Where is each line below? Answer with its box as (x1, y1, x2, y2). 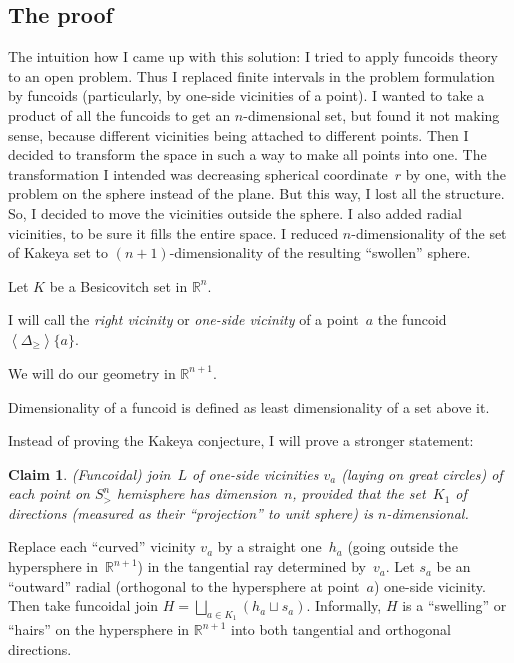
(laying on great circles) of (341, 463, 503, 484)
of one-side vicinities (192, 463, 319, 484)
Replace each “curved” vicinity (8, 536, 196, 557)
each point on (8, 483, 90, 504)
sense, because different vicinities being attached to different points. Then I (8, 124, 469, 145)
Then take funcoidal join (8, 595, 159, 616)
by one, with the (405, 163, 507, 184)
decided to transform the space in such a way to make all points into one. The (8, 144, 487, 165)
